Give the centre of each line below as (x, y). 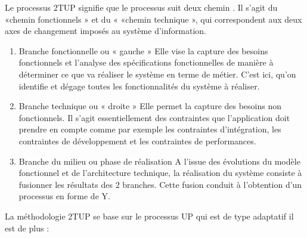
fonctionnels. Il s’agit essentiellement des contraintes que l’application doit (154, 117)
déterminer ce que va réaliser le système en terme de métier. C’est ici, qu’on (157, 74)
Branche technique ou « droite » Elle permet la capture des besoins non (150, 106)
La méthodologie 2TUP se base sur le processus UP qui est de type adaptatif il (149, 216)
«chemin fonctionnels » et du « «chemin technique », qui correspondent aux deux (153, 19)
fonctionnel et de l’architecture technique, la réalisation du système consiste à (160, 173)
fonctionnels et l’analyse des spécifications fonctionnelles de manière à (146, 62)
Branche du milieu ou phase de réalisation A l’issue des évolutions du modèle (159, 161)
